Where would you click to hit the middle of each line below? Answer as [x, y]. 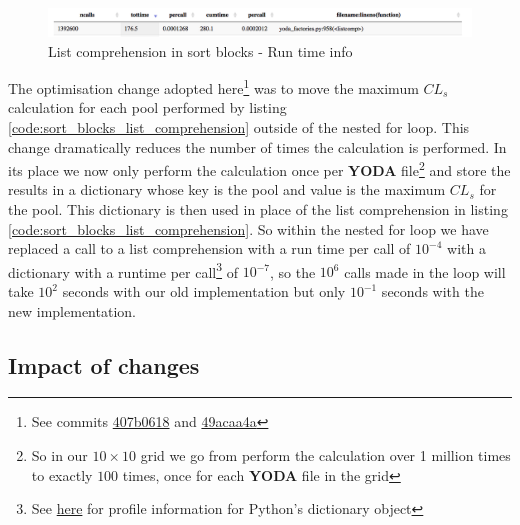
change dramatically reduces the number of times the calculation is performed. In [257, 146]
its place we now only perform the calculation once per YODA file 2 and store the [259, 168]
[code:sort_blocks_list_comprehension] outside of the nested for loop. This [239, 127]
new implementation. [72, 310]
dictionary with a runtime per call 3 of [123, 270]
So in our [59, 455]
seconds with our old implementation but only [204, 291]
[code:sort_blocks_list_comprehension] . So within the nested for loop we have [248, 228]
